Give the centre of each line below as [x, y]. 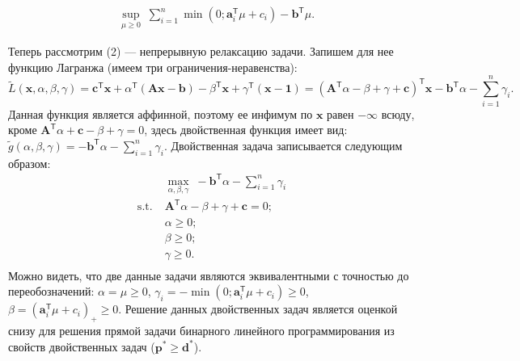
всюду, [398, 113]
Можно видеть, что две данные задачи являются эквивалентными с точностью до [209, 275]
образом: [30, 163]
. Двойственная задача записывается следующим [283, 145]
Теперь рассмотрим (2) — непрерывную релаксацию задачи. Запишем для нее [201, 51]
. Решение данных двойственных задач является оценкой [258, 309]
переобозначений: [51, 291]
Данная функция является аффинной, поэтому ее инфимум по [161, 113]
